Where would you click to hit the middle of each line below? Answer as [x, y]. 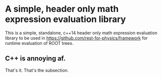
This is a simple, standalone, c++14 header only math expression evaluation [81, 33]
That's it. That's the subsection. [37, 70]
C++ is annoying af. [35, 59]
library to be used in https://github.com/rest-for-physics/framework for [76, 38]
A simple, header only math [62, 9]
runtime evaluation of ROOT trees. [39, 43]
